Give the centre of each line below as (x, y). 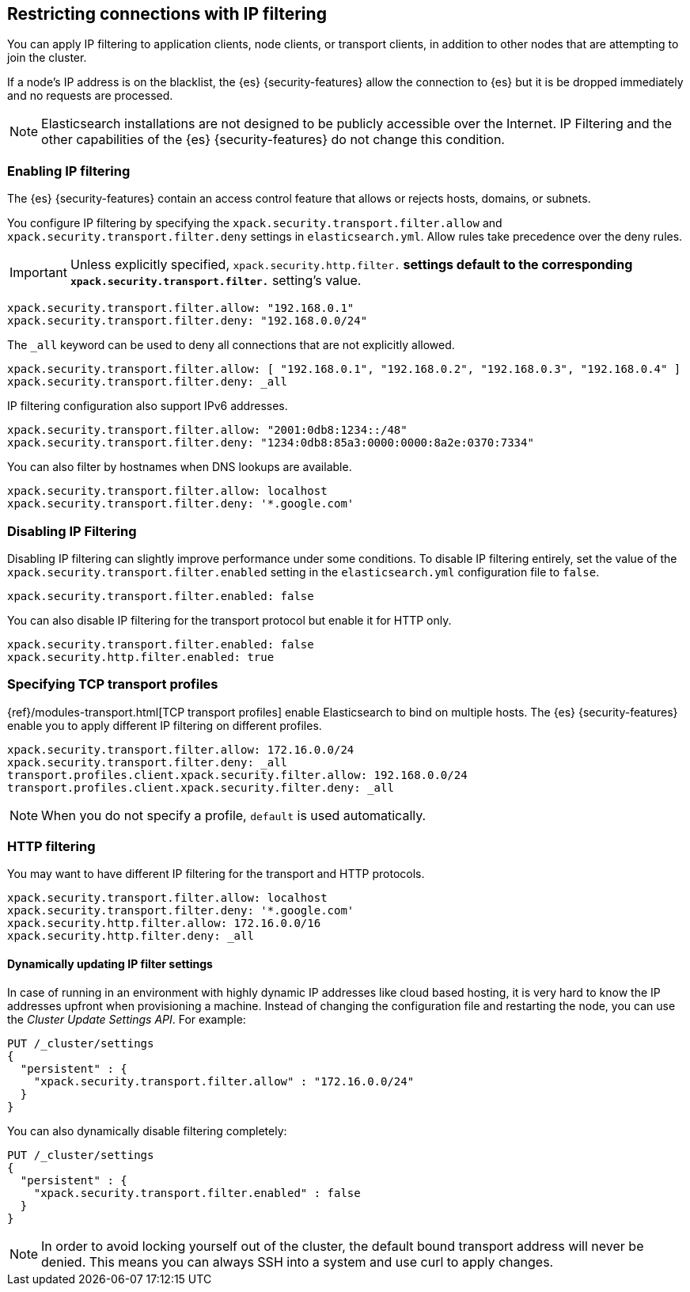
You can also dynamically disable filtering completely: (147, 1130)
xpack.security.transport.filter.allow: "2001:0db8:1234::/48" (207, 430)
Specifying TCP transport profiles (113, 684)
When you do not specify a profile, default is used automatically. (234, 815)
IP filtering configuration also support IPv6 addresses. (148, 406)
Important (38, 273)
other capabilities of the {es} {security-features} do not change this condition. (273, 140)
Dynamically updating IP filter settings (110, 964)
